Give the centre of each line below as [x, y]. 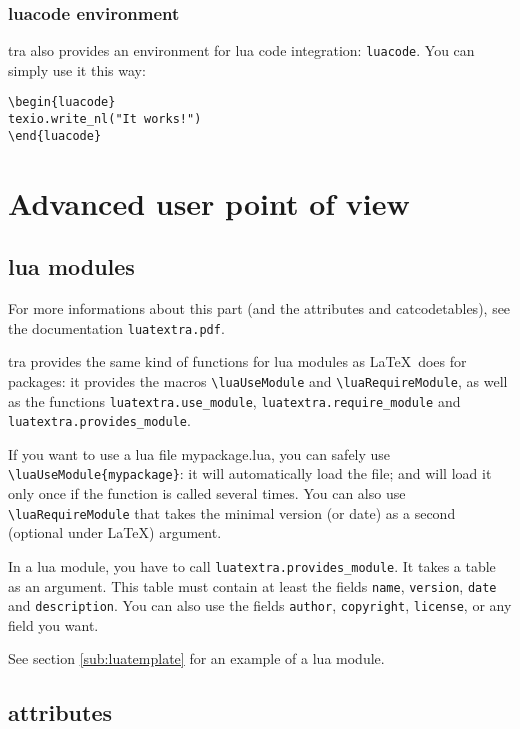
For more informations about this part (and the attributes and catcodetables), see [259, 308]
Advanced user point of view [209, 202]
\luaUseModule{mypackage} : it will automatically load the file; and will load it [250, 473]
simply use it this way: [77, 69]
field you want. [53, 624]
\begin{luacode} [62, 102]
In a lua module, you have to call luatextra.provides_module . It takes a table [252, 565]
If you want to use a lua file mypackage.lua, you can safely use [199, 453]
